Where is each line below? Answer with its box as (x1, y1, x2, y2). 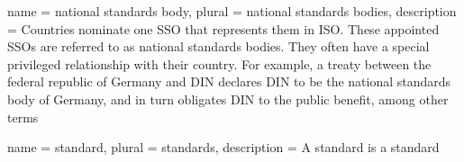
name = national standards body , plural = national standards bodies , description (7, 2, 457, 20)
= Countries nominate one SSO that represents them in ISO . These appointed (7, 19, 440, 38)
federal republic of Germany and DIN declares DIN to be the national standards (7, 72, 451, 91)
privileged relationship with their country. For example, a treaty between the (7, 54, 432, 73)
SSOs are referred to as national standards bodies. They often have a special (7, 37, 430, 56)
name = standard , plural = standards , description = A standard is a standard (7, 138, 440, 157)
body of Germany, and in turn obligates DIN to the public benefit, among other (7, 89, 449, 108)
